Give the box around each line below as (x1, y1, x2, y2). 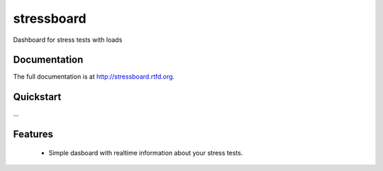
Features (13, 128, 53, 140)
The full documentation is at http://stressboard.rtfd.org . (13, 72, 175, 81)
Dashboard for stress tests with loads (13, 35, 123, 44)
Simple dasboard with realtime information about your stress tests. (48, 148, 243, 157)
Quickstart (13, 91, 62, 103)
